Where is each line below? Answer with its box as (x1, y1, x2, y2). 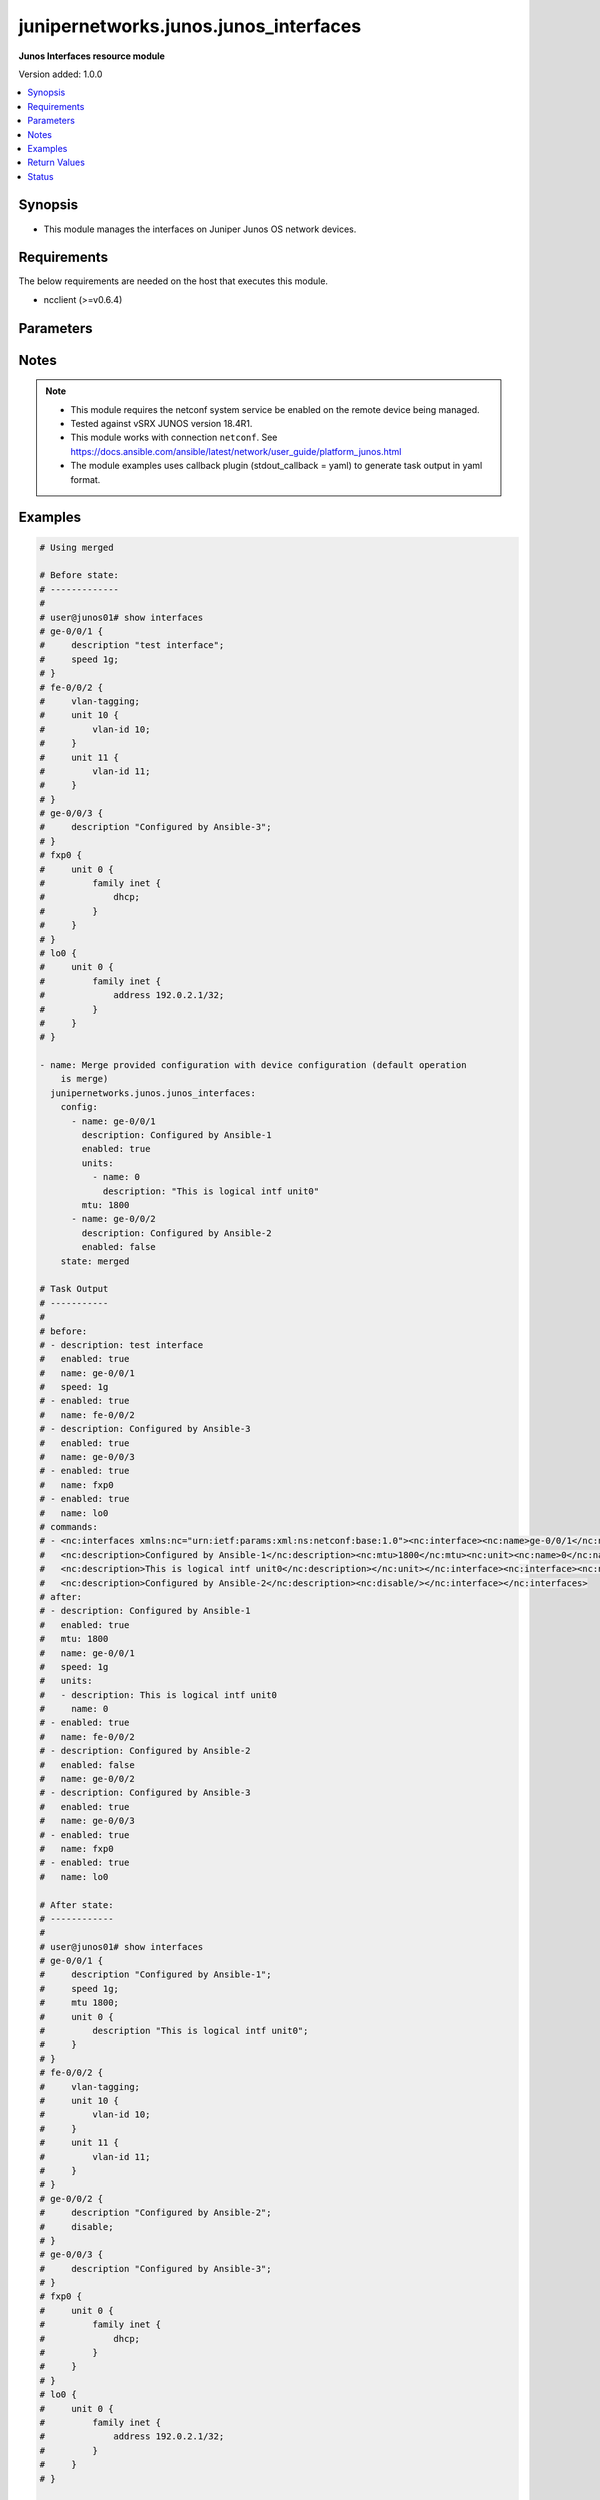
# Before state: (39, 570, 120, 581)
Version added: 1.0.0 (18, 68, 103, 80)
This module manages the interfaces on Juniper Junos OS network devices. (43, 223, 357, 235)
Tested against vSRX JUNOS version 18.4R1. (70, 418, 253, 430)
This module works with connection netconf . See (70, 431, 278, 444)
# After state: (39, 1899, 114, 1910)
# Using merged (39, 541, 114, 553)
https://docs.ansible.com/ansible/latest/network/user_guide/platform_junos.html (70, 445, 402, 457)
